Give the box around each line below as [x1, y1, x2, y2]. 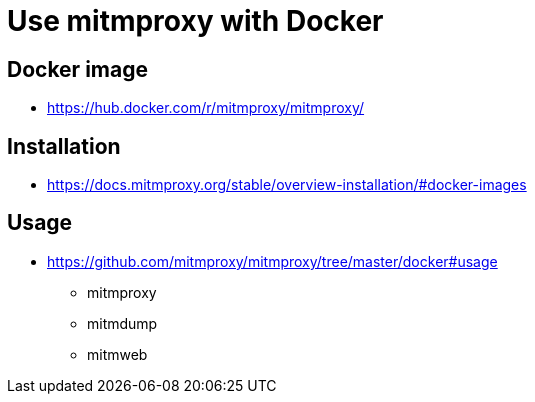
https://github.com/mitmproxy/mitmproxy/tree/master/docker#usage [47, 252, 498, 270]
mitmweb [87, 345, 148, 363]
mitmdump [87, 314, 158, 332]
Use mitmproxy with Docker [7, 4, 384, 38]
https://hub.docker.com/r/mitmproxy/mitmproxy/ [47, 99, 365, 117]
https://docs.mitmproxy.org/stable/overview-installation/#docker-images [47, 176, 527, 194]
